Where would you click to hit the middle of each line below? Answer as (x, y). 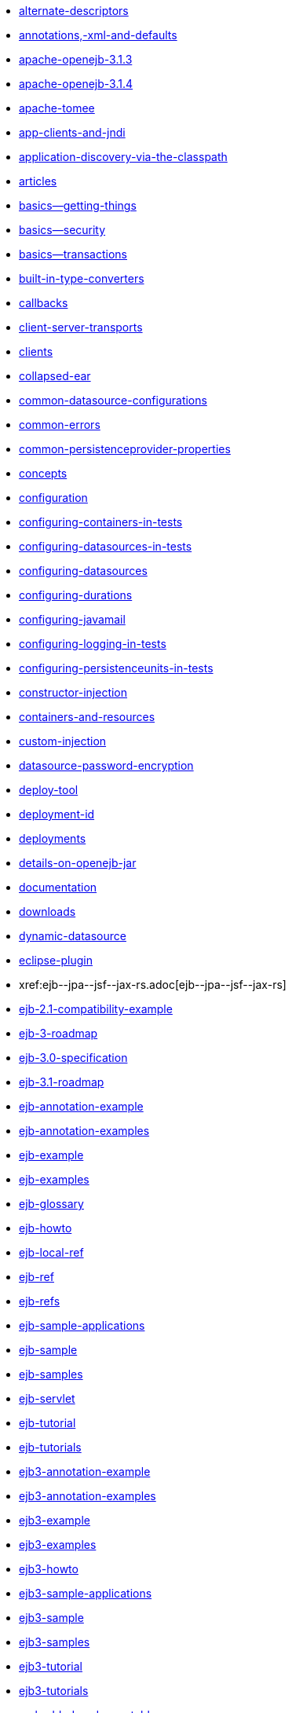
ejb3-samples (55, 1642)
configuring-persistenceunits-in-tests (116, 668)
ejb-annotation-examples (84, 1131)
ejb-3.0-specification (73, 1058)
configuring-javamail (72, 619)
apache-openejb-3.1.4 (76, 84)
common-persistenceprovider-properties (125, 449)
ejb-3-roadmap (58, 1033)
